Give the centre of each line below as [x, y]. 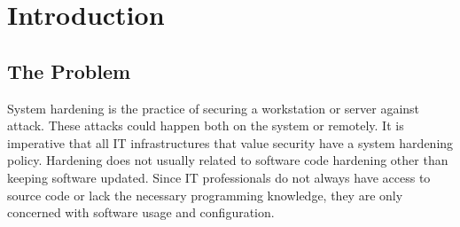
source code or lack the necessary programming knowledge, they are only [205, 195]
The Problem [69, 70]
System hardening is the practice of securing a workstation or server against [214, 108]
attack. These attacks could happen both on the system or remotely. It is [206, 125]
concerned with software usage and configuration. [141, 212]
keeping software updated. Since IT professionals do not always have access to [219, 177]
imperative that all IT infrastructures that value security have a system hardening [230, 142]
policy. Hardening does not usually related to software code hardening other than [228, 160]
